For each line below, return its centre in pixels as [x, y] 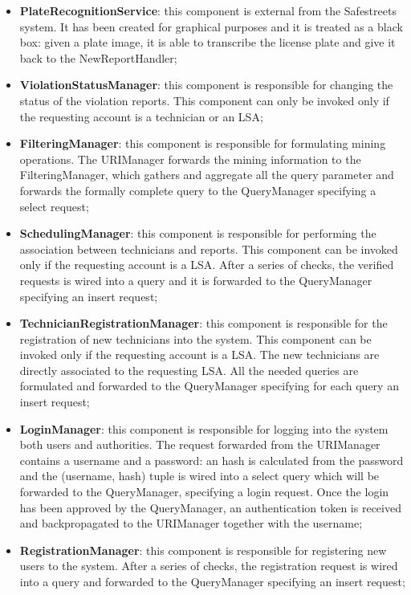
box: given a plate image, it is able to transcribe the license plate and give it [208, 42]
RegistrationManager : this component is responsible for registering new [203, 550]
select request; [54, 206]
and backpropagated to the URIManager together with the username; [191, 523]
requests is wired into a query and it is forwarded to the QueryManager [196, 280]
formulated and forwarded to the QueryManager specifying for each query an [209, 386]
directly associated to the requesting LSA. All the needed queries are [189, 370]
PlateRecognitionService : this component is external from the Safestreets [208, 10]
